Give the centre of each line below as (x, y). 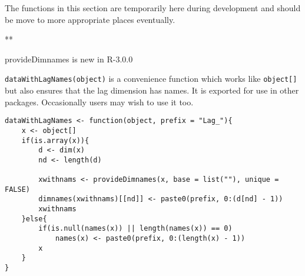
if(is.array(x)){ (55, 140)
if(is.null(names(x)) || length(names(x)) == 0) (135, 229)
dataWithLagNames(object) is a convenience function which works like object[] (151, 79)
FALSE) (17, 189)
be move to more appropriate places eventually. (90, 19)
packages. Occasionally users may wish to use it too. (99, 102)
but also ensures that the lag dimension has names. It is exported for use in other (152, 90)
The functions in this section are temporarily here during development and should (153, 8)
